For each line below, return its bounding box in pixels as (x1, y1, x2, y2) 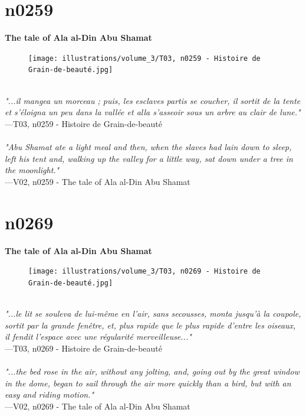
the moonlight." (5, 164, 60, 176)
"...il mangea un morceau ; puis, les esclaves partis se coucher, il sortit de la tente (5, 94, 301, 106)
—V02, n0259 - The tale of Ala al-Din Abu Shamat (5, 175, 190, 187)
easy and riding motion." (5, 388, 94, 401)
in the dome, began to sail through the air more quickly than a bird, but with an (5, 376, 291, 389)
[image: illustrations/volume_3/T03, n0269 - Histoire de (28, 267, 261, 276)
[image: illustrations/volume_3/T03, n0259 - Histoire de (28, 54, 261, 63)
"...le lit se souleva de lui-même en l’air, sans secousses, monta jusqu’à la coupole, (5, 307, 301, 319)
